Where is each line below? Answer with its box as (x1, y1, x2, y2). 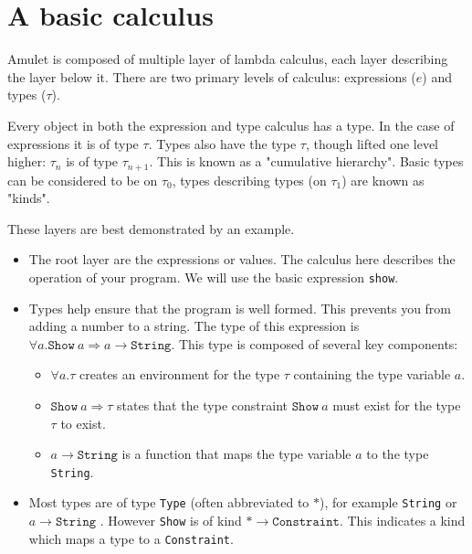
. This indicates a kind (339, 511, 466, 530)
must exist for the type (332, 395, 461, 414)
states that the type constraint (117, 395, 288, 414)
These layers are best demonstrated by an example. (7, 218, 295, 238)
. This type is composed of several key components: (171, 334, 458, 353)
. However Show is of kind (100, 511, 242, 530)
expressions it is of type (7, 133, 139, 153)
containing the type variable (293, 365, 451, 384)
